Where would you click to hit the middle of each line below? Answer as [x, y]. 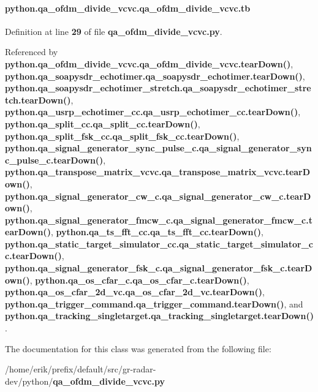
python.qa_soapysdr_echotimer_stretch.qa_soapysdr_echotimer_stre [158, 88]
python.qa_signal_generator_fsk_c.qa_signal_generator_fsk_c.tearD [159, 268]
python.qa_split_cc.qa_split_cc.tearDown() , [103, 123]
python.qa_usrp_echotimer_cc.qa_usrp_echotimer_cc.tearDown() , [153, 112]
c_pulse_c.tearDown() [54, 160]
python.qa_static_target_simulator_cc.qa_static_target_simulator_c [159, 243]
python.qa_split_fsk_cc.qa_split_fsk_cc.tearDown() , [122, 136]
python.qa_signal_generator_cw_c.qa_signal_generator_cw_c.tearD [158, 196]
